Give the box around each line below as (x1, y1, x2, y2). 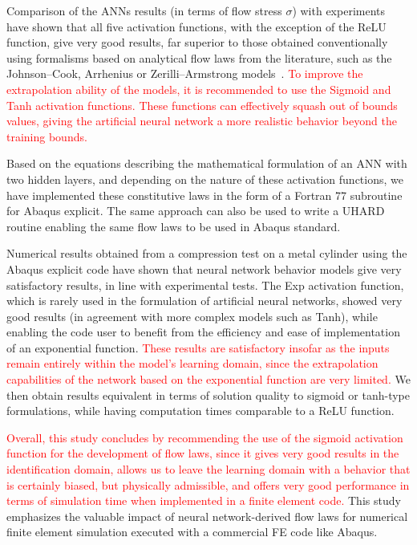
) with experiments (292, 2, 386, 18)
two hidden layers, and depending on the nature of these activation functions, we (6, 170, 403, 187)
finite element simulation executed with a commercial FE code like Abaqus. (6, 523, 378, 540)
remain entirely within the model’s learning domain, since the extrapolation (6, 355, 379, 372)
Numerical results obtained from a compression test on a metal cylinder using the (6, 245, 407, 262)
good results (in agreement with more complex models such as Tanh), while (6, 307, 378, 324)
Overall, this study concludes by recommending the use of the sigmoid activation (6, 429, 403, 445)
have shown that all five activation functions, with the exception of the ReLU (6, 18, 387, 35)
